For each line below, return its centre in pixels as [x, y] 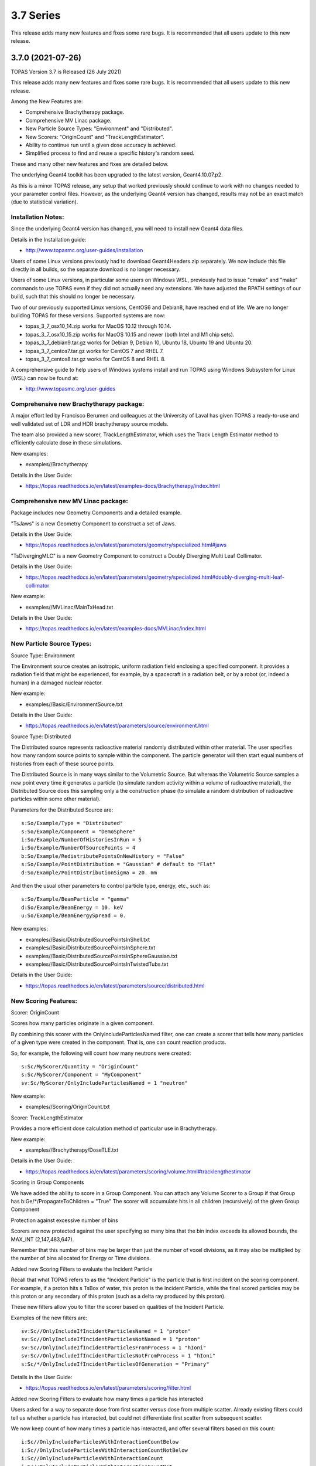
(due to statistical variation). [44, 202]
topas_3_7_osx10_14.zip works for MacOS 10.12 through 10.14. [99, 326]
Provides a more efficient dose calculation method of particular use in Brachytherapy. [114, 1128]
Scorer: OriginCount [35, 1012]
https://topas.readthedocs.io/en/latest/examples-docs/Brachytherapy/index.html [123, 486]
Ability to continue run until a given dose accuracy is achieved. [101, 145]
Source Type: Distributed [41, 737]
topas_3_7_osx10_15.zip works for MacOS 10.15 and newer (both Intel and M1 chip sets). [130, 334]
